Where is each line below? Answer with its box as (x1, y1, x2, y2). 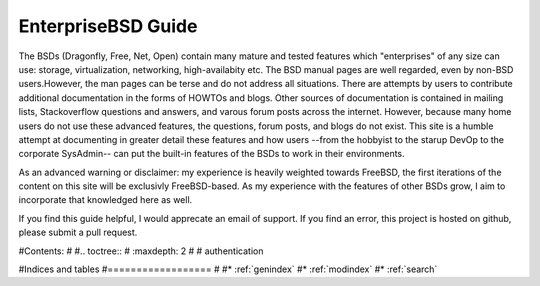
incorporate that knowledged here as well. (18, 194, 193, 206)
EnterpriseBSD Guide (18, 15, 198, 37)
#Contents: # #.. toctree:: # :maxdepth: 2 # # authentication (18, 245, 264, 257)
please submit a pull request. (18, 226, 138, 239)
